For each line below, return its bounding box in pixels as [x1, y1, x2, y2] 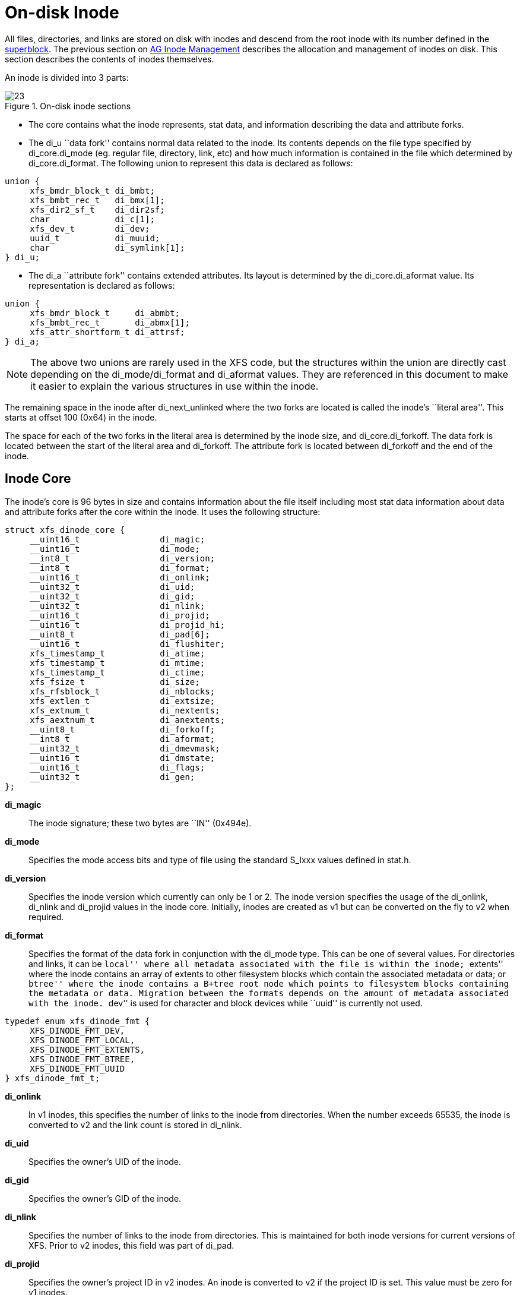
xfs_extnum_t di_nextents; [30, 705, 220, 715]
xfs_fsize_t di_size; [30, 677, 200, 687]
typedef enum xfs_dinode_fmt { [5, 1016, 150, 1026]
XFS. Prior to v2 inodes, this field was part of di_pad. [28, 1240, 234, 1250]
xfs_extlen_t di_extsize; [30, 696, 215, 706]
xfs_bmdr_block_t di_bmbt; [30, 185, 155, 195]
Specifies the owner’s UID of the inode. [28, 1156, 182, 1167]
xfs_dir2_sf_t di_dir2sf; [30, 204, 165, 214]
